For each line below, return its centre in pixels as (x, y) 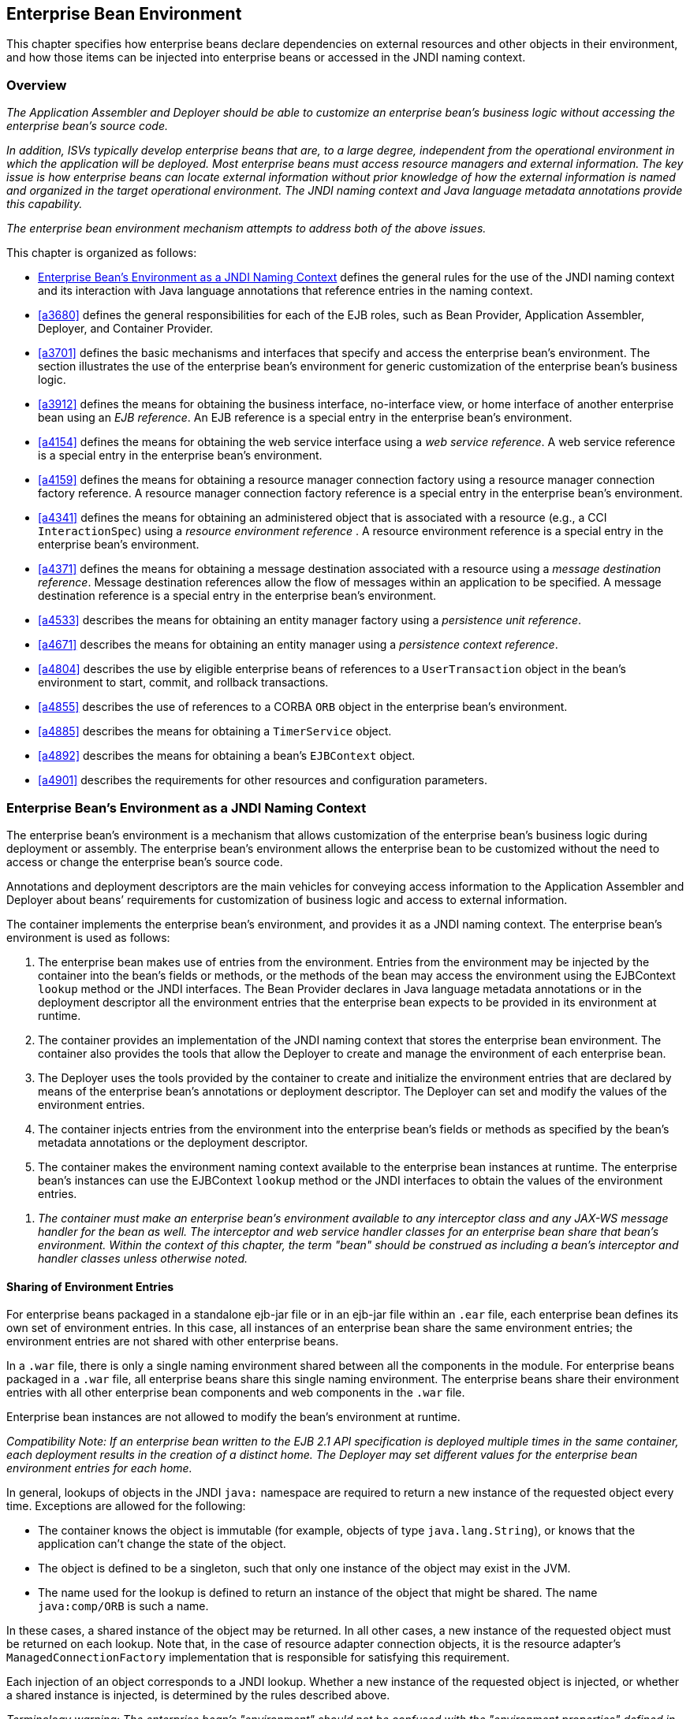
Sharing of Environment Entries (90, 1286)
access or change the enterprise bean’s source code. (145, 861)
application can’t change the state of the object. (162, 1544)
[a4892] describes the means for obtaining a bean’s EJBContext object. (227, 756)
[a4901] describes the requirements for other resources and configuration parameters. (263, 780)
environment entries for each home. (99, 1468)
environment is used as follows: (88, 937)
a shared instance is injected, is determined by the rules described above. (198, 1695)
